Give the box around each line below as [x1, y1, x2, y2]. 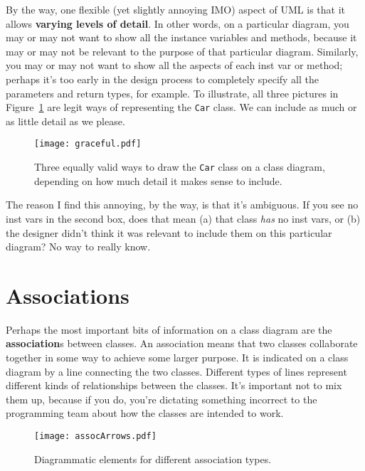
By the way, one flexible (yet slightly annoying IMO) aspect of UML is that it [6, 2, 346, 16]
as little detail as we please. [6, 113, 125, 128]
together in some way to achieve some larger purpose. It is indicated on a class [6, 350, 349, 364]
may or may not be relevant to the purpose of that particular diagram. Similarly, [6, 43, 359, 58]
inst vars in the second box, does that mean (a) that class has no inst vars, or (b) [6, 211, 361, 226]
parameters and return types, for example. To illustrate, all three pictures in [6, 85, 339, 100]
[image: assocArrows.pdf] [34, 430, 157, 441]
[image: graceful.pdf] [34, 139, 142, 149]
